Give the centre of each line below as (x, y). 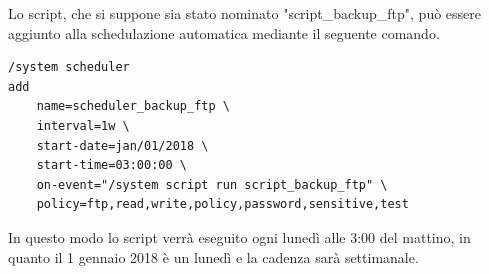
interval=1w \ (83, 125)
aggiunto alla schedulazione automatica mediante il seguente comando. (224, 32)
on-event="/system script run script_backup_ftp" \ (212, 184)
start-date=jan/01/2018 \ (122, 145)
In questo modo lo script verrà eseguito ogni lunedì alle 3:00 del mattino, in (239, 236)
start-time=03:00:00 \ (111, 165)
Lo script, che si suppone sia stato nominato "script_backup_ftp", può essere (245, 13)
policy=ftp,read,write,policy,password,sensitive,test (222, 204)
